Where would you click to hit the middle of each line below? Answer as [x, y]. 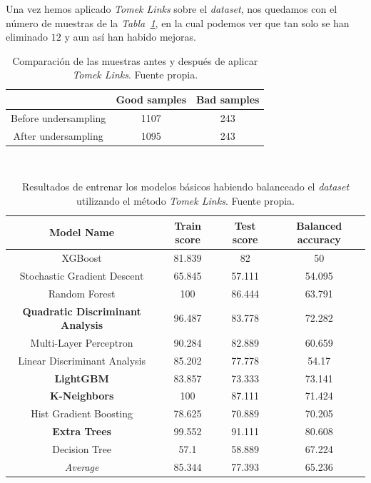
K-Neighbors [82, 396]
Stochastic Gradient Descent [82, 275]
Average [82, 466]
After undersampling [58, 135]
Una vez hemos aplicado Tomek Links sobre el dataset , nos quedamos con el [172, 9]
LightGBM [82, 378]
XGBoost [82, 257]
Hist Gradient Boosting [82, 413]
